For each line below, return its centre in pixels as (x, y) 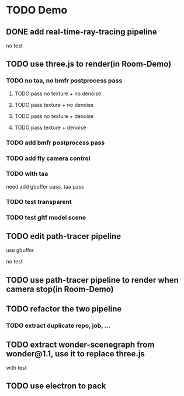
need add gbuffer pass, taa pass (45, 186)
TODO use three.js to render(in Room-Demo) (89, 64)
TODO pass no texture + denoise (54, 116)
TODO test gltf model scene (46, 217)
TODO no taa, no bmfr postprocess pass (64, 81)
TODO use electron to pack (56, 386)
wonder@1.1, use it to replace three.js (75, 354)
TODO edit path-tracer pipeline (64, 236)
